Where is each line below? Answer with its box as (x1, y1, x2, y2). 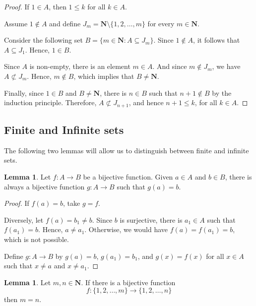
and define (49, 18, 81, 28)
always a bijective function (4, 181, 85, 191)
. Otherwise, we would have (84, 224, 168, 235)
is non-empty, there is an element (29, 61, 130, 71)
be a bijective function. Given (83, 172, 173, 182)
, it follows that (193, 35, 240, 45)
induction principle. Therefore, (4, 97, 97, 108)
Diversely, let (4, 214, 44, 225)
